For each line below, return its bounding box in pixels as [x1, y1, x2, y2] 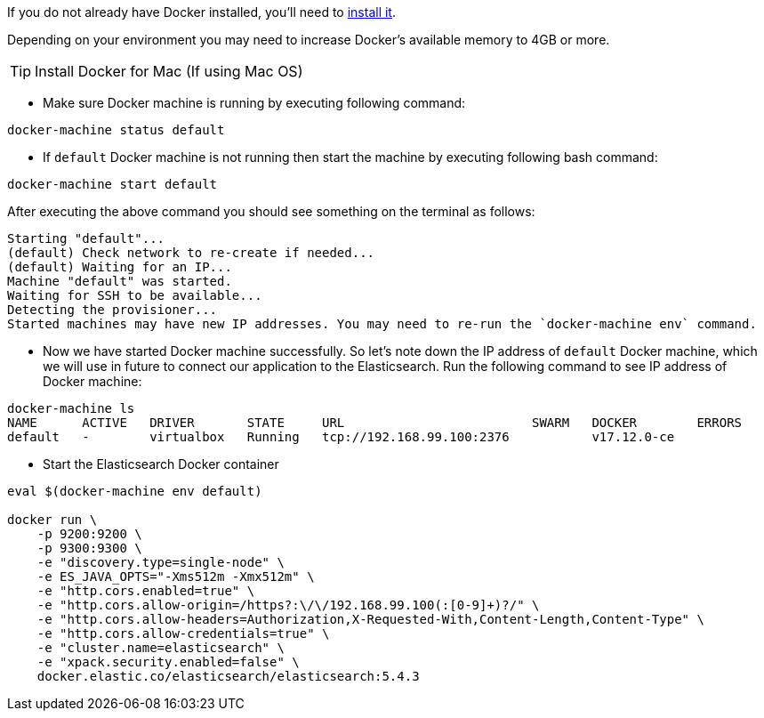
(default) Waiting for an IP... [7, 260, 232, 274]
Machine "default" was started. [7, 274, 232, 288]
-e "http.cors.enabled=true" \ [36, 584, 255, 598]
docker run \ [7, 512, 98, 527]
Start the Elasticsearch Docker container [43, 456, 279, 472]
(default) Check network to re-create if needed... [7, 246, 375, 260]
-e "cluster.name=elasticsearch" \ [36, 641, 285, 655]
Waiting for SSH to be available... [7, 288, 262, 303]
